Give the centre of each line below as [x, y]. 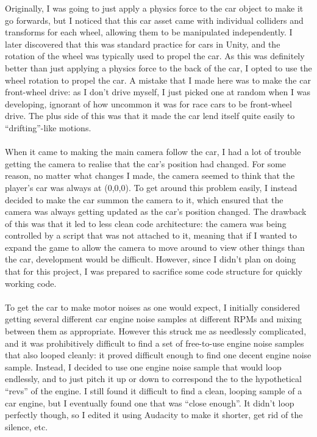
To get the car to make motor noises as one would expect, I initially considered [153, 307]
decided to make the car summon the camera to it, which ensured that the [144, 199]
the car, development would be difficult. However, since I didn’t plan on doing [151, 259]
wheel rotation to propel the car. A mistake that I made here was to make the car [158, 80]
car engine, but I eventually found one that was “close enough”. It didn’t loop [150, 403]
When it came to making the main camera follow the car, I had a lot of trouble [153, 152]
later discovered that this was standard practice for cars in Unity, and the [143, 44]
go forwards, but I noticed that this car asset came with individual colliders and [154, 20]
